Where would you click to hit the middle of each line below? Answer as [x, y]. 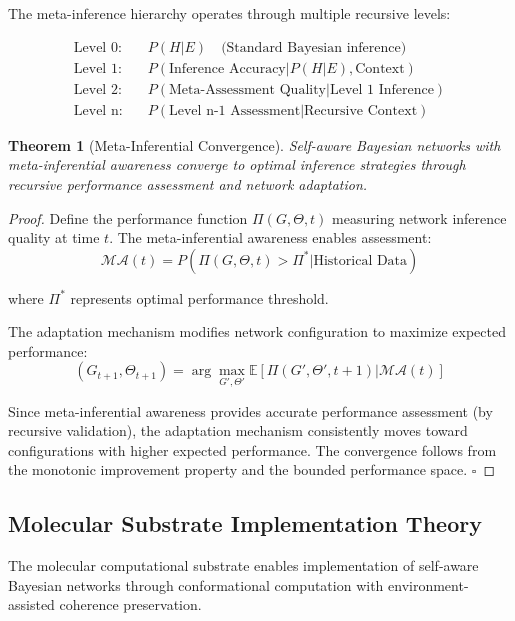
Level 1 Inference [381, 89]
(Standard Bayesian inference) [314, 47]
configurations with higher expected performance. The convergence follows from [252, 449]
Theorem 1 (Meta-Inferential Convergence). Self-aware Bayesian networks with [254, 144]
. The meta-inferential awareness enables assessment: [270, 237]
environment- [428, 584]
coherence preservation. [130, 604]
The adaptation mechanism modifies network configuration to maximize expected [257, 331]
